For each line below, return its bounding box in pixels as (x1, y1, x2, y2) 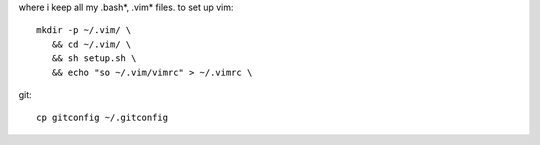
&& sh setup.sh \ (51, 53, 137, 64)
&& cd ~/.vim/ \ (51, 38, 132, 50)
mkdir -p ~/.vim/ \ (36, 25, 132, 36)
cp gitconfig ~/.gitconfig (36, 112, 169, 124)
